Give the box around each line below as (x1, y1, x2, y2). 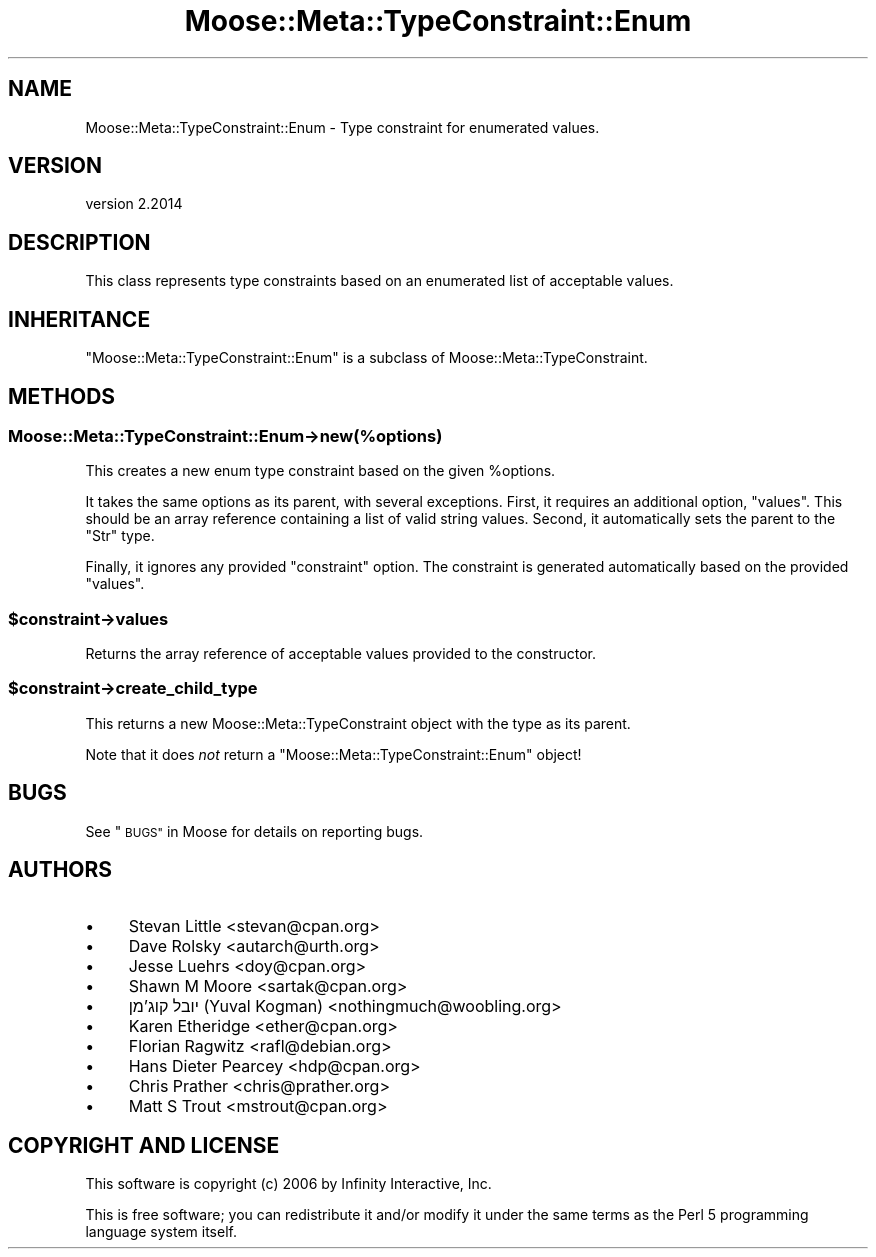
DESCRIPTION (8, 229, 151, 255)
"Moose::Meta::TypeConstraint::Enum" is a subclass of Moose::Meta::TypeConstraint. (85, 349, 648, 367)
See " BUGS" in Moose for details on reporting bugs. (85, 822, 424, 840)
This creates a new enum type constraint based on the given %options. (85, 462, 556, 480)
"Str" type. (85, 527, 155, 545)
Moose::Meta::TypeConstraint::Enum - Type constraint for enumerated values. (85, 118, 600, 136)
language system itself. (85, 1223, 237, 1241)
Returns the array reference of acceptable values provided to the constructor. (85, 645, 596, 663)
